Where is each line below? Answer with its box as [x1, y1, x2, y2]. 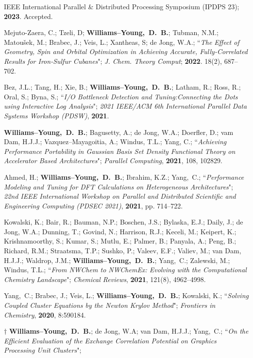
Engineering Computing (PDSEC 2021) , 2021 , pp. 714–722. [4, 200, 183, 210]
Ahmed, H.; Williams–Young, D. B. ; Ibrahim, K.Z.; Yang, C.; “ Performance [4, 171, 244, 182]
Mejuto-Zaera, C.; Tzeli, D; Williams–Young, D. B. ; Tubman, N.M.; [4, 27, 219, 38]
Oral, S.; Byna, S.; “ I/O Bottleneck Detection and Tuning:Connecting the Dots [4, 91, 238, 101]
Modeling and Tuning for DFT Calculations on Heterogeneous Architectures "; [4, 181, 233, 191]
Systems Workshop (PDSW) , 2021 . [4, 110, 109, 120]
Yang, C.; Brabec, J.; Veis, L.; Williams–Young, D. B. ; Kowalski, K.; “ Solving [4, 290, 249, 301]
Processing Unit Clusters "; [4, 345, 82, 355]
